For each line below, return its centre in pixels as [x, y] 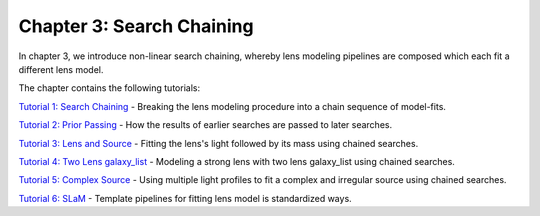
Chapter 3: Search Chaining [136, 26]
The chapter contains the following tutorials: [109, 88]
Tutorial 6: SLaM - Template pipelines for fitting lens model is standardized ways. [185, 198]
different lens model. [61, 69]
